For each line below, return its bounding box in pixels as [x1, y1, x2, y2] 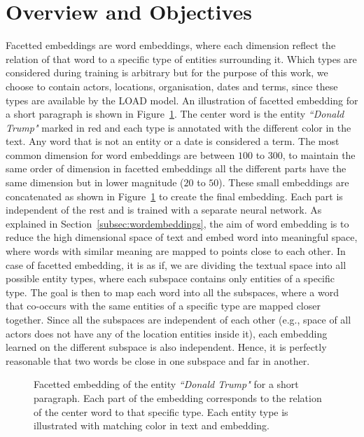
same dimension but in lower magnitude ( [6, 175, 184, 190]
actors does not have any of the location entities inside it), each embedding [6, 326, 328, 340]
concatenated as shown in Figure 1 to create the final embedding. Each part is [6, 188, 343, 203]
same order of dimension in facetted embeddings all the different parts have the [6, 161, 346, 176]
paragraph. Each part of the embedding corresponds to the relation [34, 390, 322, 405]
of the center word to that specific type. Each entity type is [34, 404, 288, 419]
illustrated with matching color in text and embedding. [34, 418, 269, 433]
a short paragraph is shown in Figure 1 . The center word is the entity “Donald [6, 106, 344, 121]
